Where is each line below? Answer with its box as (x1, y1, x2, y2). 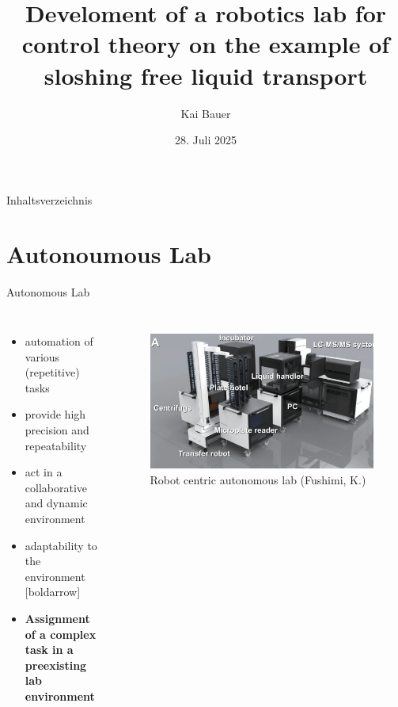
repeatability (25, 437, 87, 453)
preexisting (25, 656, 87, 673)
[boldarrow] (25, 583, 81, 600)
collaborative (25, 479, 88, 495)
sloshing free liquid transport (44, 59, 368, 91)
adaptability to (25, 537, 97, 553)
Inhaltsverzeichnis (6, 191, 93, 208)
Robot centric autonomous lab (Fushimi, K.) (150, 472, 366, 488)
